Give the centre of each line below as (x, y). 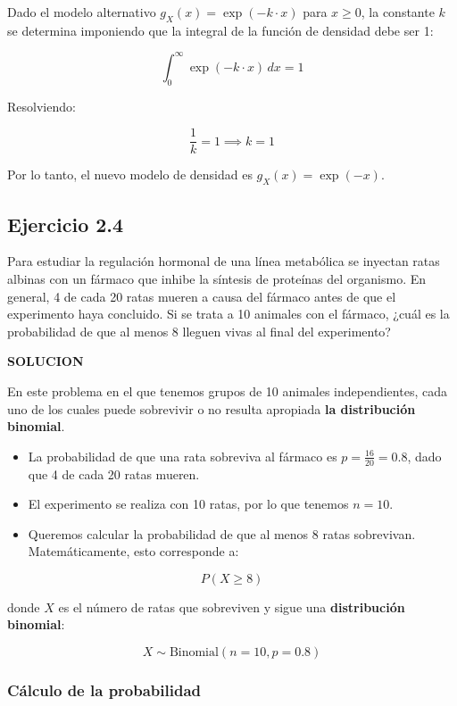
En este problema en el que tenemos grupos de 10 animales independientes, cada (227, 390)
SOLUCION (46, 361)
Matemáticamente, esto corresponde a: (133, 551)
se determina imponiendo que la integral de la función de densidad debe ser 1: (220, 30)
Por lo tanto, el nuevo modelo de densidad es (130, 174)
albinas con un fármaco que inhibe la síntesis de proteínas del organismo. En (217, 278)
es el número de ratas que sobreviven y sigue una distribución (232, 606)
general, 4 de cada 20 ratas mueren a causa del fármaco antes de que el (202, 296)
